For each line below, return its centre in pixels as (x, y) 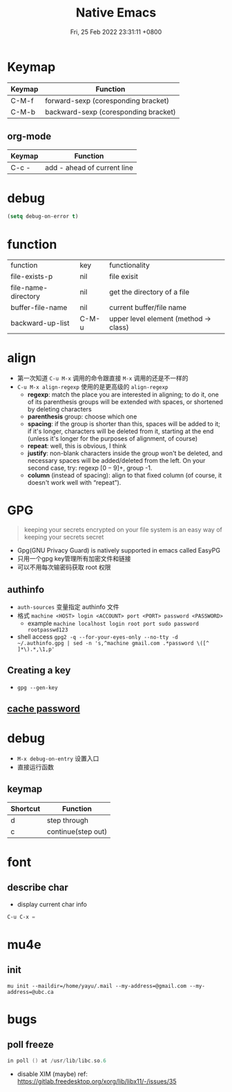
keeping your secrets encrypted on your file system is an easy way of (123, 530)
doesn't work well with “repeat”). (74, 483)
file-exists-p (32, 276)
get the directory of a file (149, 292)
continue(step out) (77, 832)
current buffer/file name (148, 307)
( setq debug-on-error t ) (43, 217)
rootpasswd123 (48, 630)
